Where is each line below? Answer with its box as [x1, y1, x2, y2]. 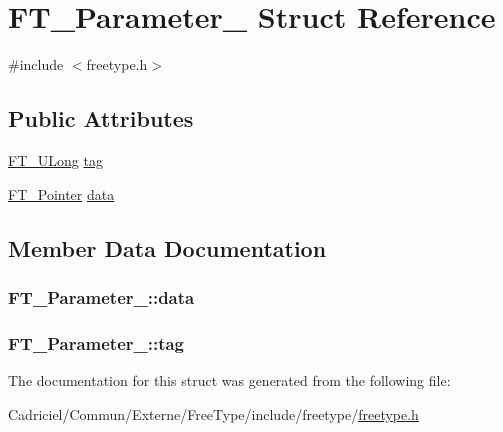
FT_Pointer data [8, 183, 115, 204]
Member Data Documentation [8, 232, 327, 263]
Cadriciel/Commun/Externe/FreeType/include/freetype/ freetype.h [8, 403, 419, 424]
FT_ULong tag [8, 149, 103, 170]
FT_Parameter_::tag [8, 330, 185, 355]
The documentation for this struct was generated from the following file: [8, 369, 451, 390]
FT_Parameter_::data [8, 284, 195, 309]
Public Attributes [8, 103, 194, 134]
